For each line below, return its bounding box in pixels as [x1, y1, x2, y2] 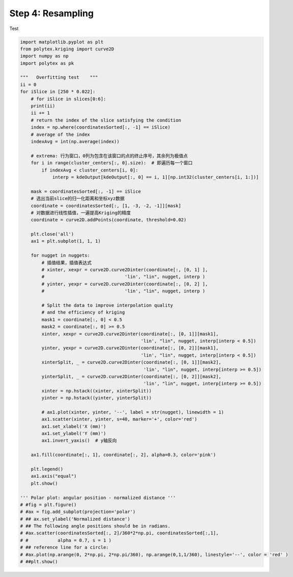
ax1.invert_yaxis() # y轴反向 [41, 438, 117, 444]
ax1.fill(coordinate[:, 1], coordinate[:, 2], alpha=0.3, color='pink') [31, 452, 216, 458]
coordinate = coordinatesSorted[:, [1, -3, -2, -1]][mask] [31, 203, 182, 209]
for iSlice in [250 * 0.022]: [20, 89, 96, 95]
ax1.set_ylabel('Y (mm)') [41, 430, 106, 437]
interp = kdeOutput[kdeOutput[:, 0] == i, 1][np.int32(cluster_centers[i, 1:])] [52, 174, 259, 180]
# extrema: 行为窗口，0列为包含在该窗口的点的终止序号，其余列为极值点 [31, 153, 188, 159]
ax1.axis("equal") [31, 473, 77, 479]
